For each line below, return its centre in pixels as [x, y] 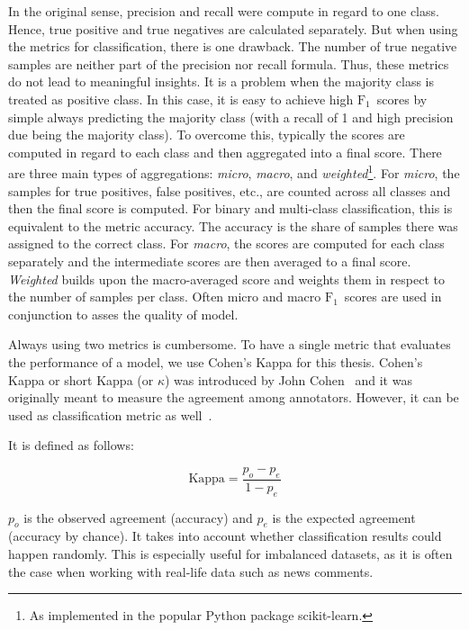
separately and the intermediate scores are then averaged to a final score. [210, 261]
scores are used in [393, 297]
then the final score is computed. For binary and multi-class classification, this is [230, 208]
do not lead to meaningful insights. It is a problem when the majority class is [221, 81]
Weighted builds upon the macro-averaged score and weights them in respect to [226, 279]
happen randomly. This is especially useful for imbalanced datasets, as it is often [230, 553]
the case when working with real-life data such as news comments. [191, 571]
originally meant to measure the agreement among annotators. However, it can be [234, 397]
